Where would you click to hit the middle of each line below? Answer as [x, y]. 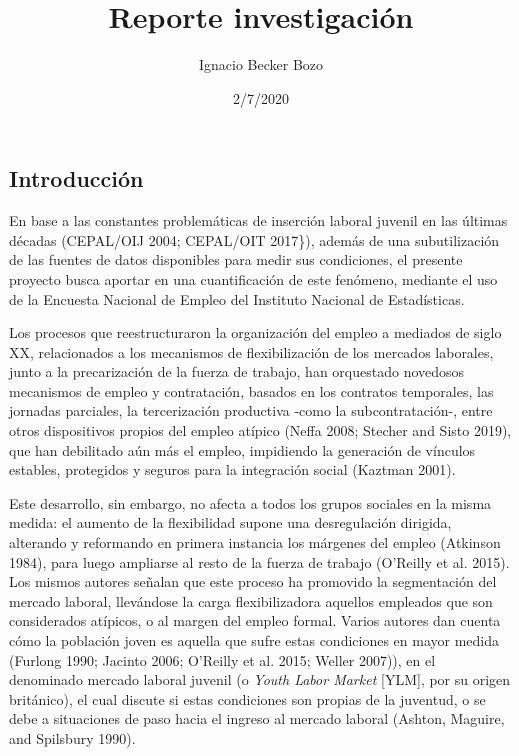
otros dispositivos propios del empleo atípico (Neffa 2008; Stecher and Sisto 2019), [260, 430]
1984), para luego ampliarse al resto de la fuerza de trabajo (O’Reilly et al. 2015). [259, 561]
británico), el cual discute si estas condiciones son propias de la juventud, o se [247, 698]
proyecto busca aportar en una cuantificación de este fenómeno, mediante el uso [253, 278]
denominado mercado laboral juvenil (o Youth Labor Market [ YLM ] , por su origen [260, 679]
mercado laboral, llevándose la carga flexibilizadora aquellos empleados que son [251, 600]
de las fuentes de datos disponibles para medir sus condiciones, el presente [236, 259]
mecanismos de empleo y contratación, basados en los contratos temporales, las [251, 390]
